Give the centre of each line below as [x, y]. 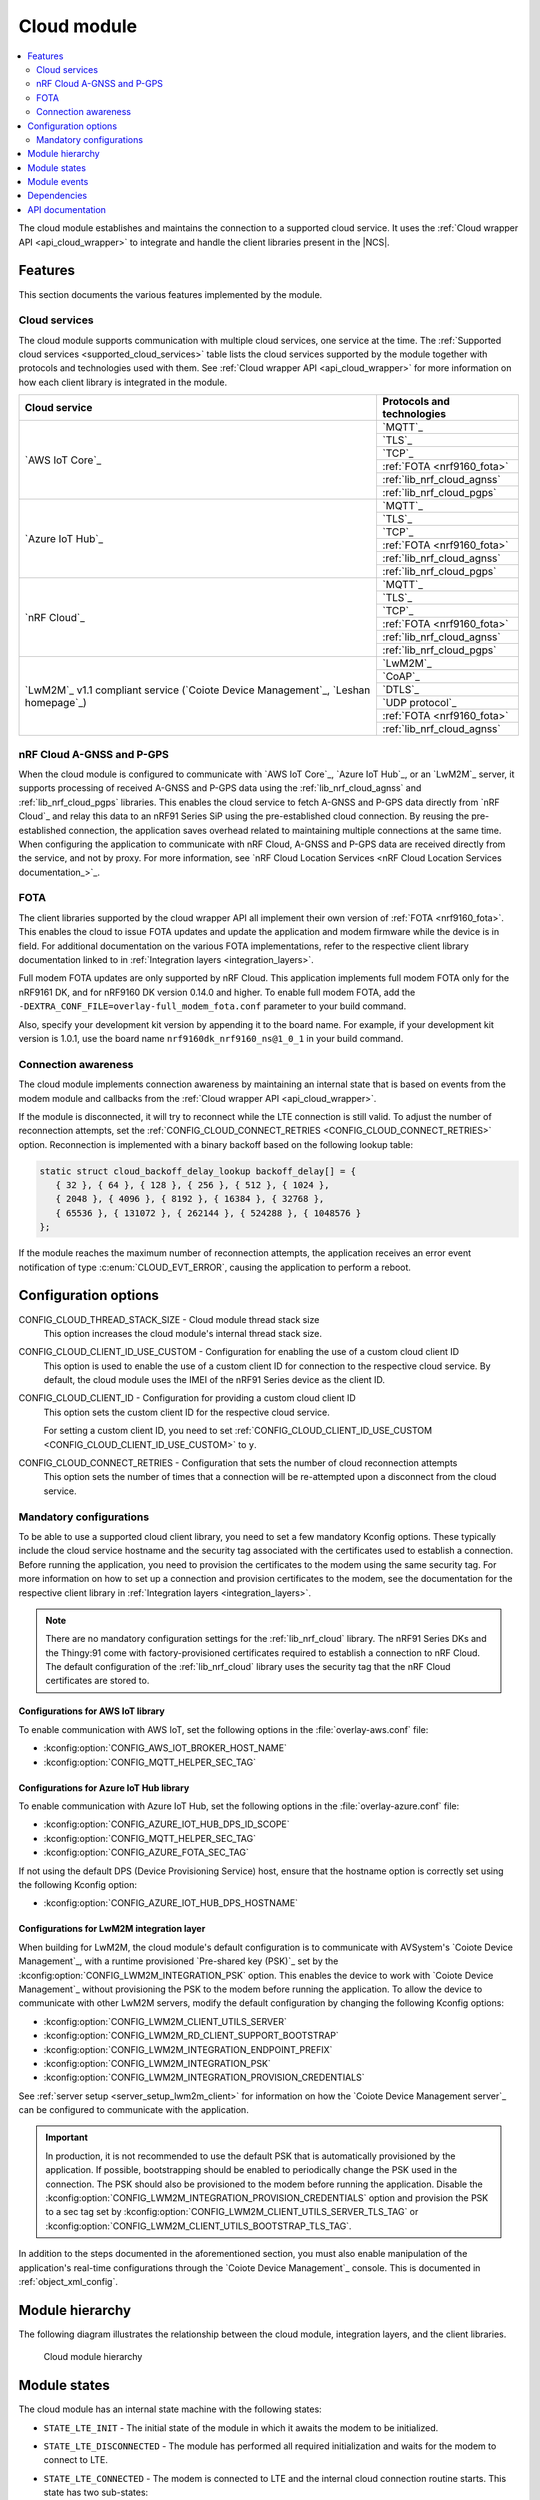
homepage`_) [55, 702]
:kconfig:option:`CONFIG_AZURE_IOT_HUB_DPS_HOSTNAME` [171, 1903]
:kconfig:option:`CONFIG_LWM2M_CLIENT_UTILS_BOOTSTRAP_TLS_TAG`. [198, 2226]
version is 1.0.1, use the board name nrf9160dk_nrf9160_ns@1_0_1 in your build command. [211, 1038]
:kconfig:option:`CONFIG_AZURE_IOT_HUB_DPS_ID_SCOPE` [166, 1824]
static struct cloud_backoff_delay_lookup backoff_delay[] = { [198, 1171]
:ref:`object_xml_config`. [68, 2281]
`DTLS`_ [401, 690]
